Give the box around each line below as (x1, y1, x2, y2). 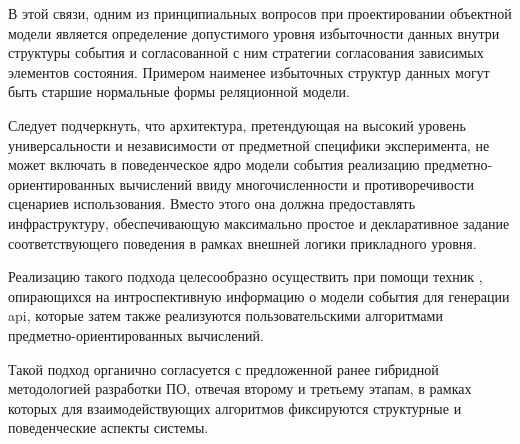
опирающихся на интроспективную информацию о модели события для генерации (8, 285, 510, 306)
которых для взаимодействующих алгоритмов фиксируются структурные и (8, 397, 462, 418)
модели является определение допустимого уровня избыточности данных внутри (8, 22, 500, 43)
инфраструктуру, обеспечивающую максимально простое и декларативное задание (8, 212, 510, 233)
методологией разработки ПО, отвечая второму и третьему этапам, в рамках (8, 378, 472, 399)
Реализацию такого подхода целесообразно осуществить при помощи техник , (8, 266, 483, 287)
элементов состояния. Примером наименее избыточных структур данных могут (8, 61, 490, 82)
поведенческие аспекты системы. (8, 417, 209, 438)
